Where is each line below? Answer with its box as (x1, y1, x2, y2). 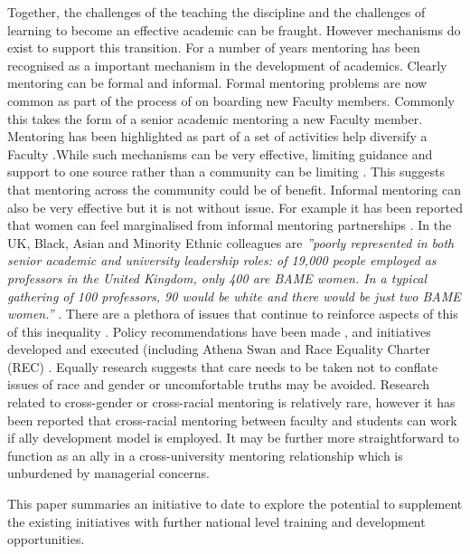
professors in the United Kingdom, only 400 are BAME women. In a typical (7, 268, 428, 287)
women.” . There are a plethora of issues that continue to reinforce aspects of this (7, 304, 458, 323)
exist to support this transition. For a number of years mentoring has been (7, 38, 420, 57)
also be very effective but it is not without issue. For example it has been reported (7, 197, 463, 216)
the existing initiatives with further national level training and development (7, 511, 426, 530)
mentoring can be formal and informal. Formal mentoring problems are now (7, 73, 428, 92)
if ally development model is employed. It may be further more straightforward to (7, 428, 460, 447)
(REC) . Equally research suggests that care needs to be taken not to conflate (7, 357, 438, 376)
